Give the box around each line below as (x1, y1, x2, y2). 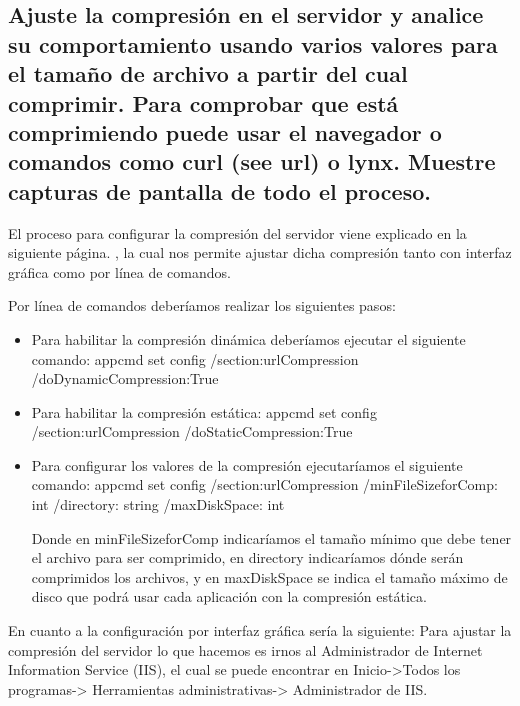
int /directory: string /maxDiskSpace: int (31, 494, 285, 515)
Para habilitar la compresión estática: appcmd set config (31, 401, 377, 422)
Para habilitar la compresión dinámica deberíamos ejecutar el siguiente (31, 328, 466, 349)
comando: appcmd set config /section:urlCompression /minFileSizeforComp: (31, 474, 498, 495)
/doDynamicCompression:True (31, 368, 219, 389)
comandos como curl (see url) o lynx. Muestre (8, 146, 496, 177)
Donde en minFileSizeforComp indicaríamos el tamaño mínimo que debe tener (31, 527, 512, 548)
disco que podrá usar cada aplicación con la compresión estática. (31, 586, 427, 607)
